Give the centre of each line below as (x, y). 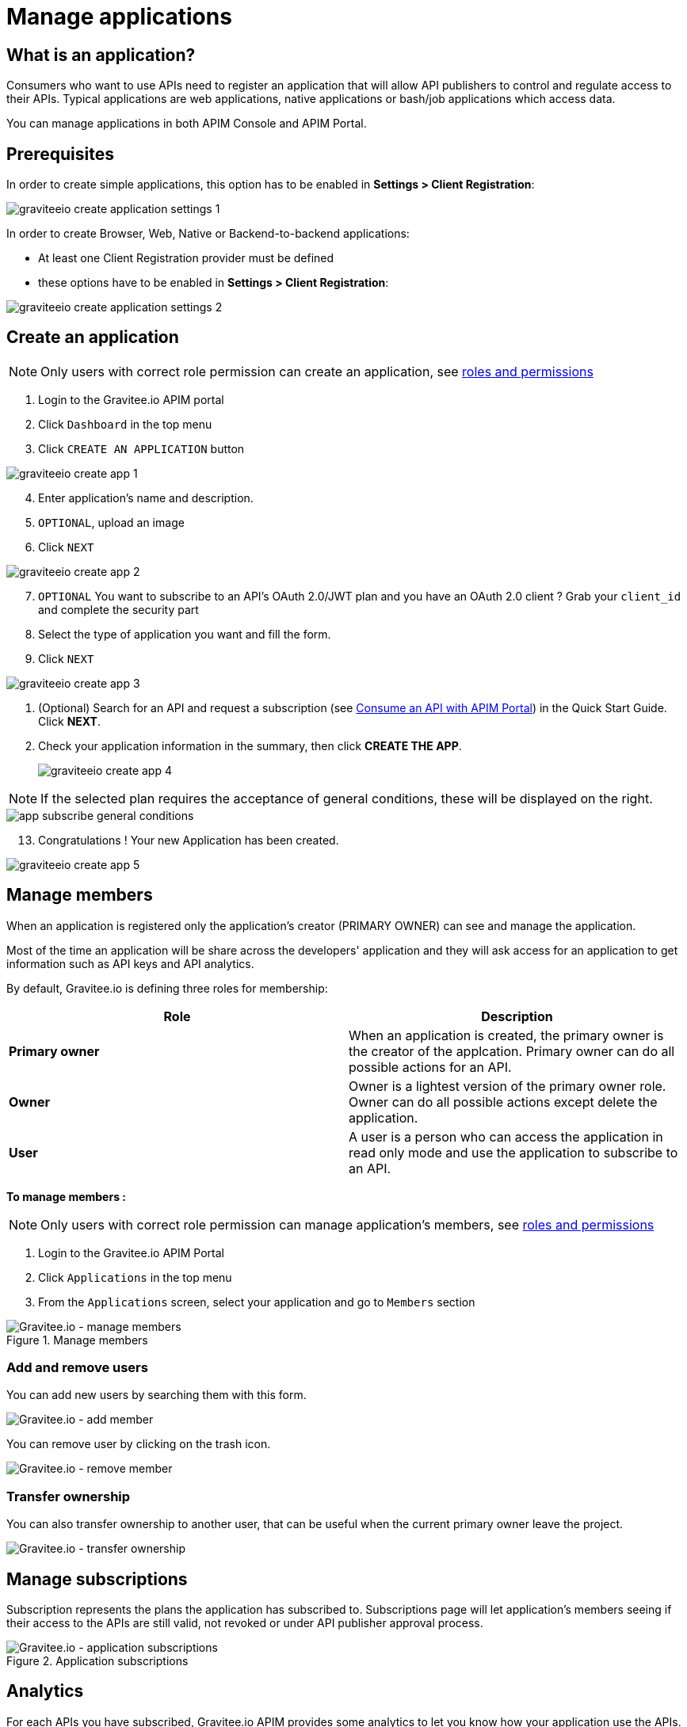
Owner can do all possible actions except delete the (503, 1102)
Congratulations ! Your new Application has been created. (189, 840)
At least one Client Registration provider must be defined (186, 258)
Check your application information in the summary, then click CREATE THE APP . (250, 745)
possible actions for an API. (430, 1067)
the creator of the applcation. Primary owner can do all (512, 1051)
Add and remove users (77, 1368)
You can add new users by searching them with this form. (156, 1395)
